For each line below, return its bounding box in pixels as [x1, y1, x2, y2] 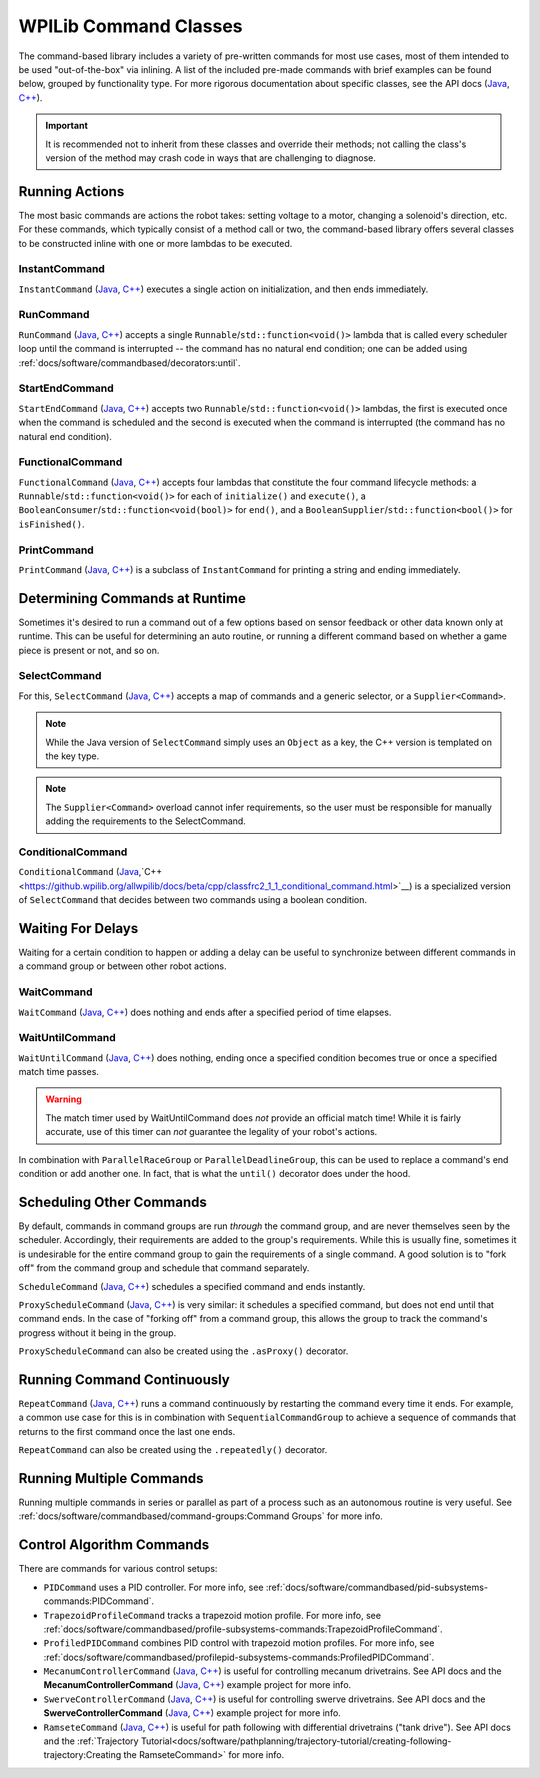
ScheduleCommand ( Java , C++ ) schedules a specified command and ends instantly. [18, 1280, 366, 1292]
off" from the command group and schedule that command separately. [18, 1262, 310, 1274]
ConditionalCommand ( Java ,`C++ [18, 866, 163, 878]
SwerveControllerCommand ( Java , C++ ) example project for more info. [43, 1707, 342, 1719]
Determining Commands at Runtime [18, 590, 247, 607]
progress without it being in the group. [18, 1326, 177, 1339]
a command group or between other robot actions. [18, 960, 227, 972]
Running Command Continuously [18, 1371, 230, 1388]
